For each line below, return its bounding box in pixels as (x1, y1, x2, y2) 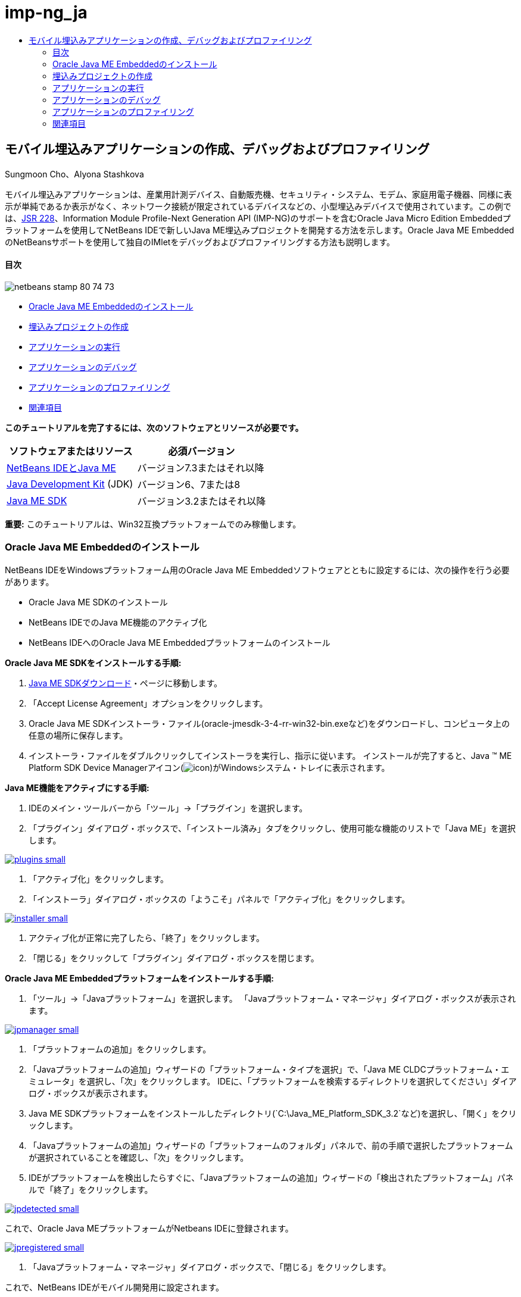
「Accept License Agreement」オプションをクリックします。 (29, 698, 268, 708)
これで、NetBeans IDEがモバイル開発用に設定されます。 (5, 1282, 224, 1292)
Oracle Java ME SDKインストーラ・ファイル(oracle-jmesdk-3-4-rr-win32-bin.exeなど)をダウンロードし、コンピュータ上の (29, 718, 510, 729)
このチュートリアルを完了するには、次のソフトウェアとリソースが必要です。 (5, 422, 304, 433)
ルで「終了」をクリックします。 (29, 1184, 153, 1195)
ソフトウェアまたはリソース (9, 445, 133, 457)
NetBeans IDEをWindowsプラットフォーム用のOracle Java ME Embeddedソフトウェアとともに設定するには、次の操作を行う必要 (5, 564, 510, 575)
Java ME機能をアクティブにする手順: (5, 782, 149, 793)
